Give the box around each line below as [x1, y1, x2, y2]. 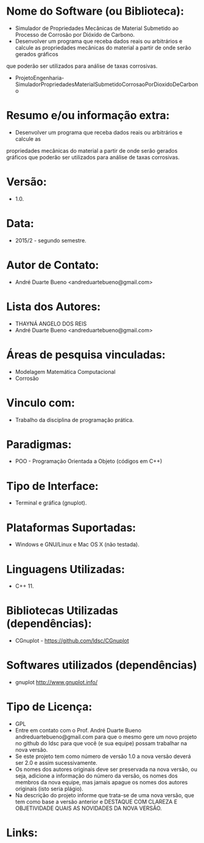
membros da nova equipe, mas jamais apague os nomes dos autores [15, 779, 188, 786]
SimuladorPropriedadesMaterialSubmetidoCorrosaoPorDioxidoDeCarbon [15, 81, 199, 88]
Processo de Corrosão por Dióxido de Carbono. [15, 31, 135, 38]
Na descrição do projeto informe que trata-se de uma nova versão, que [15, 792, 195, 799]
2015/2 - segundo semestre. [15, 236, 86, 244]
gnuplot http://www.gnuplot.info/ [15, 679, 98, 686]
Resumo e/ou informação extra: [6, 109, 170, 123]
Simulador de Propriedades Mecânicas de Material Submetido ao [15, 24, 179, 32]
